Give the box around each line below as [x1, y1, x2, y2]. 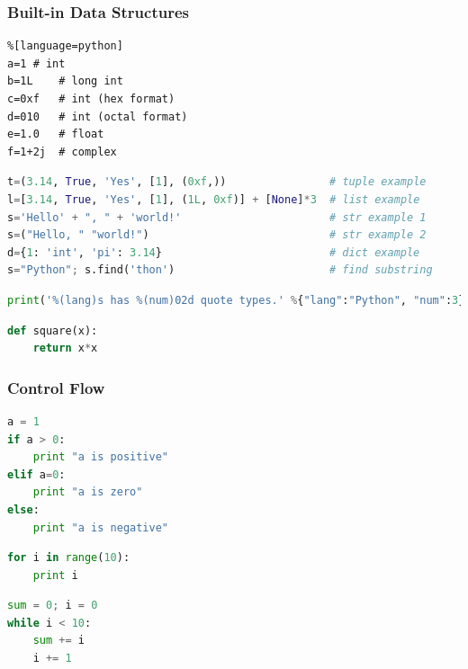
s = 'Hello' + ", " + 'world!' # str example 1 [7, 210, 427, 224]
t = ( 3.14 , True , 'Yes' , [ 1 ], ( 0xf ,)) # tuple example [7, 175, 427, 189]
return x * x [32, 342, 98, 355]
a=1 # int [7, 57, 66, 70]
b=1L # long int [7, 75, 123, 88]
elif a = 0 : [7, 468, 66, 481]
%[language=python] [7, 40, 123, 53]
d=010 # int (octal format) [7, 110, 188, 123]
